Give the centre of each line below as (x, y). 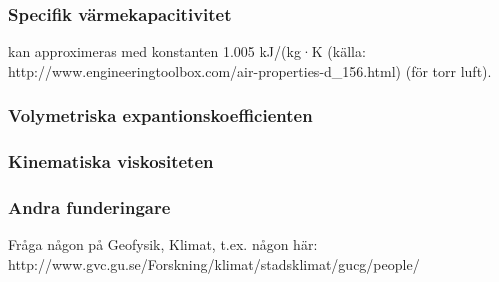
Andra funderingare (89, 207)
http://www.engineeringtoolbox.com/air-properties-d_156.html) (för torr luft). (250, 70)
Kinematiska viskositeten (111, 161)
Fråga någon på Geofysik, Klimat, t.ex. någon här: (163, 244)
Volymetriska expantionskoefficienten (160, 115)
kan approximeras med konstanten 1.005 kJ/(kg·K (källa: (187, 51)
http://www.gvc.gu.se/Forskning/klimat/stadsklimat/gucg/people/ (214, 263)
